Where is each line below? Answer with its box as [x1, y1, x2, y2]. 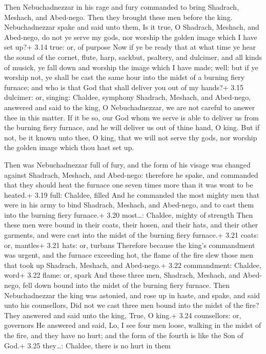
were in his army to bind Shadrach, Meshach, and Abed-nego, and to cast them [4, 199, 254, 210]
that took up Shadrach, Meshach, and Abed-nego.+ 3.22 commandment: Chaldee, [4, 259, 261, 270]
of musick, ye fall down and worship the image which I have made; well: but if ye [4, 61, 258, 72]
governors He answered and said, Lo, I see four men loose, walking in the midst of [4, 320, 261, 330]
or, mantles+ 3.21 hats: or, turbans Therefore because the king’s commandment [4, 239, 255, 250]
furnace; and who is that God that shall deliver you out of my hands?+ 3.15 [4, 81, 244, 92]
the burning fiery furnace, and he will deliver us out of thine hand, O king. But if [4, 122, 260, 133]
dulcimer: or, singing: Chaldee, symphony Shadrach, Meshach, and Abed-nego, [4, 92, 251, 102]
